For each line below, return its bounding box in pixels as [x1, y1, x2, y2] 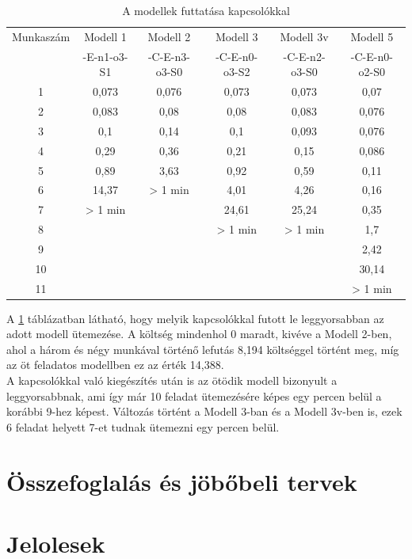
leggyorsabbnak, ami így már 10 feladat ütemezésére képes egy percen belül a [6, 387, 382, 404]
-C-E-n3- [147, 48, 190, 64]
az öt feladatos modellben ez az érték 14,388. [6, 356, 224, 373]
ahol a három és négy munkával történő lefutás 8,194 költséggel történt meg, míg [6, 340, 399, 357]
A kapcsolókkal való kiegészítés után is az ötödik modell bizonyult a [6, 372, 338, 389]
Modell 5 [350, 28, 394, 44]
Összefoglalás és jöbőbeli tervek [6, 465, 357, 497]
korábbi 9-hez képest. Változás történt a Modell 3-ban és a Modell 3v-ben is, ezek [6, 403, 402, 420]
